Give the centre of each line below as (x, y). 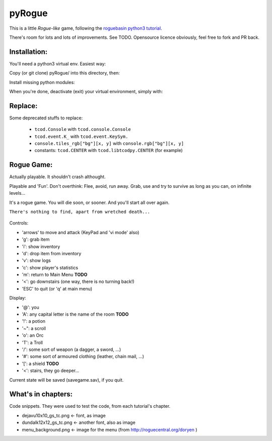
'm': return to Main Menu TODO (55, 275)
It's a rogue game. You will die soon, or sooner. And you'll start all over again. (89, 202)
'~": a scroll (34, 328)
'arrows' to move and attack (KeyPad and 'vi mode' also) (81, 232)
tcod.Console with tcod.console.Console (83, 129)
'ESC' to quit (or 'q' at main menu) (57, 288)
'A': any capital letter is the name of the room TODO (75, 314)
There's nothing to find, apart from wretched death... (80, 212)
